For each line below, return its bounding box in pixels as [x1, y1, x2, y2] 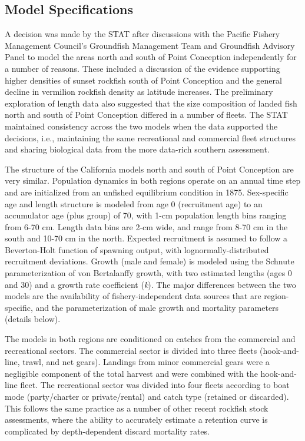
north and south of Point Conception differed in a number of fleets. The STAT [5, 108, 288, 121]
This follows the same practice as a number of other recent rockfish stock [5, 402, 268, 414]
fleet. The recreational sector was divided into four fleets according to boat [20, 379, 290, 391]
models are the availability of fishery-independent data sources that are [5, 290, 261, 302]
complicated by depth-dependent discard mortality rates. [5, 425, 210, 437]
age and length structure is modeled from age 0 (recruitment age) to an [5, 197, 263, 210]
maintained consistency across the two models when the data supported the [5, 120, 278, 132]
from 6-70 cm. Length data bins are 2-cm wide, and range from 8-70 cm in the [5, 220, 288, 233]
